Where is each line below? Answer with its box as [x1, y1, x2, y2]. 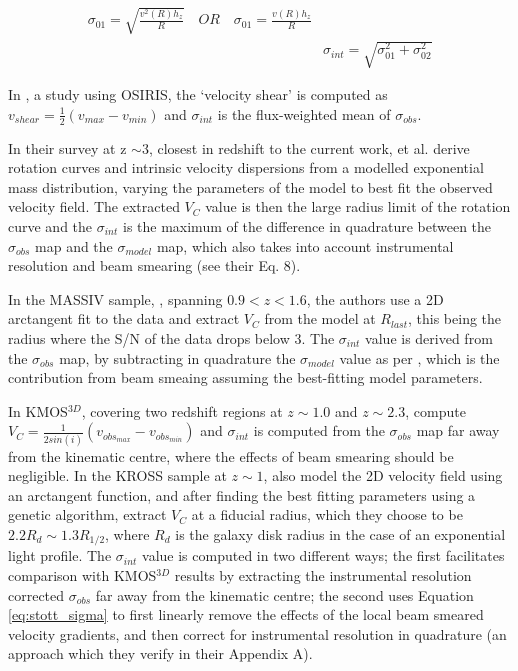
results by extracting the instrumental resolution [174, 565, 472, 586]
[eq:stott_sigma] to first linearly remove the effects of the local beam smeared [8, 604, 484, 625]
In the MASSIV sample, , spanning [8, 288, 223, 309]
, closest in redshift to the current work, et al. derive [148, 137, 470, 158]
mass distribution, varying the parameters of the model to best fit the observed [8, 176, 493, 197]
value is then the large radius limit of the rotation [205, 196, 511, 217]
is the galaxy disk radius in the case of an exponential [175, 523, 506, 544]
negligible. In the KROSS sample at [8, 465, 227, 486]
